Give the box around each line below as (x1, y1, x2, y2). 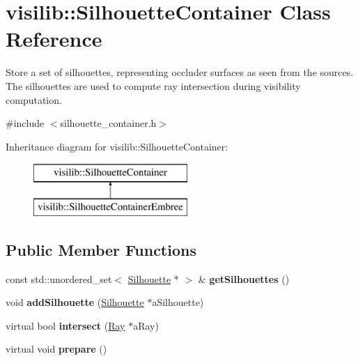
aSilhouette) (152, 295, 204, 309)
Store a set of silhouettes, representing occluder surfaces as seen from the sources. (6, 65, 354, 79)
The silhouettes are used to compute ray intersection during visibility (6, 78, 301, 93)
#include (6, 116, 45, 130)
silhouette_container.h (60, 116, 157, 130)
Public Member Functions (6, 238, 196, 260)
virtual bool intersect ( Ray (6, 318, 125, 332)
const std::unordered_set (6, 271, 112, 286)
